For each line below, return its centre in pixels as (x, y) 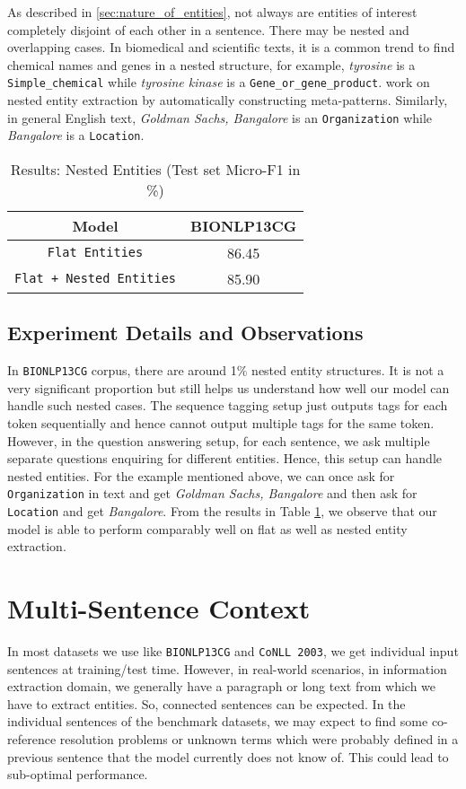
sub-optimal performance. (78, 774)
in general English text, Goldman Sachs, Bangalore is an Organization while (220, 117)
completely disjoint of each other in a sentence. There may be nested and (208, 29)
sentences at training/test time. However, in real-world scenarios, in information (227, 668)
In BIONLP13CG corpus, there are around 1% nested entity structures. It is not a (226, 370)
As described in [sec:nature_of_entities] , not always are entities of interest (212, 12)
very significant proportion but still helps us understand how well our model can (229, 387)
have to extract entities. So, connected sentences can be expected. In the (207, 703)
